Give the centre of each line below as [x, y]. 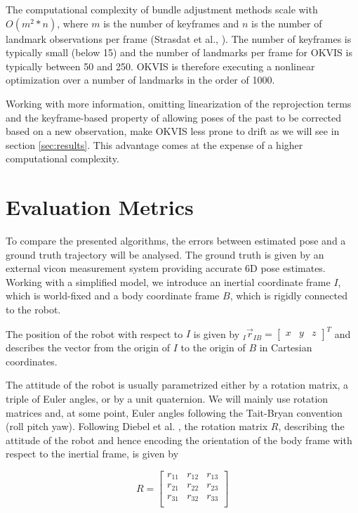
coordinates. [32, 361]
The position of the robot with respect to [94, 333]
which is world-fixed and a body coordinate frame [113, 296]
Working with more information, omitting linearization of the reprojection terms [179, 103]
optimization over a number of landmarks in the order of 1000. [140, 80]
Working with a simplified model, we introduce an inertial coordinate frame [168, 281]
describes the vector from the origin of [88, 348]
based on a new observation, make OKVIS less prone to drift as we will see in [173, 131]
